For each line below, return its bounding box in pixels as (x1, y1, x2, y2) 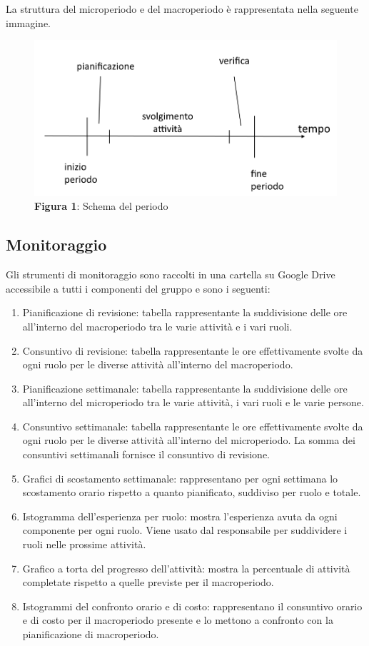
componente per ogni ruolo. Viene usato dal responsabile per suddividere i (22, 523, 348, 538)
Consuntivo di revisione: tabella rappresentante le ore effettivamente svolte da (22, 343, 363, 358)
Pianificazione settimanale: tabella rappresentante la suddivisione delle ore (22, 380, 348, 395)
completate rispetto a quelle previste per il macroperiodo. (22, 575, 274, 590)
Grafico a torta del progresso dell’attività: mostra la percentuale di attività (22, 560, 350, 575)
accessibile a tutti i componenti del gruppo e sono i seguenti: (6, 281, 271, 296)
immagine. (6, 15, 51, 30)
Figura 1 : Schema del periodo (34, 198, 168, 213)
